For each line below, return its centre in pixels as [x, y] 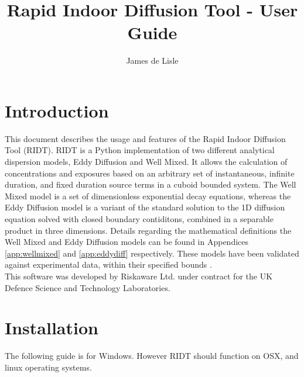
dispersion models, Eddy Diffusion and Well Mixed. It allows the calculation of [146, 162]
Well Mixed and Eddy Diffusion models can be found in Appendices [127, 242]
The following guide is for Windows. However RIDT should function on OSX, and [152, 356]
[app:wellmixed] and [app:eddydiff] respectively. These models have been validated [152, 253]
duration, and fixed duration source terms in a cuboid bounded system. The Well [151, 184]
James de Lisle [152, 60]
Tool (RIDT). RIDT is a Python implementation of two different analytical [140, 150]
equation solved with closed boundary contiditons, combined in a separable [139, 219]
